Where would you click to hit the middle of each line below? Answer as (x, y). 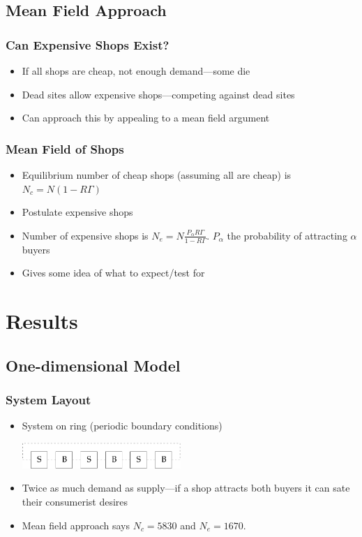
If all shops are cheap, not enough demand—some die (136, 71)
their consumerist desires (75, 501)
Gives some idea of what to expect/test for (113, 273)
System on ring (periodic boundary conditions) (122, 426)
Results (42, 320)
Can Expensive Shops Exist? (88, 44)
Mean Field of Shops (65, 148)
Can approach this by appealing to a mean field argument (146, 118)
